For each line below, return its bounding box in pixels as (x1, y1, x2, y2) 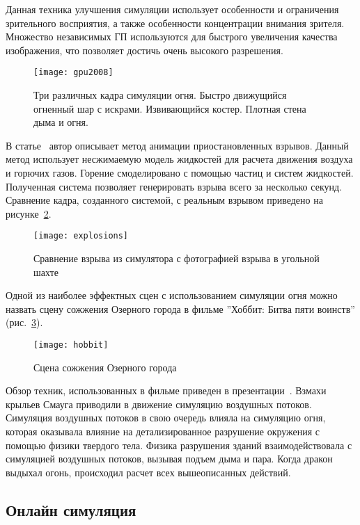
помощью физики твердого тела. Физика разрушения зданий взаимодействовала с (6, 437, 352, 452)
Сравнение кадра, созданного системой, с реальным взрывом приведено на (6, 193, 323, 207)
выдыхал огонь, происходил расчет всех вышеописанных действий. (6, 465, 291, 479)
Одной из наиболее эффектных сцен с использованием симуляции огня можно (6, 288, 338, 302)
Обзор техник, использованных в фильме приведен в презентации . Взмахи (6, 383, 327, 398)
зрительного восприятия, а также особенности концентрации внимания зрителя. (6, 15, 345, 30)
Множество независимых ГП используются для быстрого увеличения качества (6, 29, 338, 44)
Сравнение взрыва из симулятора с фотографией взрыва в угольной (33, 251, 320, 266)
